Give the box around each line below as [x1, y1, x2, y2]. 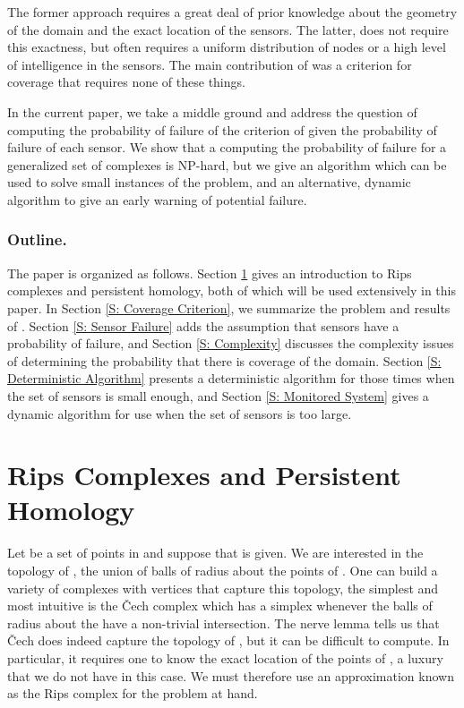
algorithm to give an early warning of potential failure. [7, 190, 307, 209]
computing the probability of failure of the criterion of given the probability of [7, 120, 437, 139]
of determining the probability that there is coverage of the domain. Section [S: [7, 351, 442, 370]
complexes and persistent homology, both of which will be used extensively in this [7, 281, 457, 300]
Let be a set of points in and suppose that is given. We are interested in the [7, 543, 424, 562]
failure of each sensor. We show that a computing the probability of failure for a [7, 138, 447, 157]
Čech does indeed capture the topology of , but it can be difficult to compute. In [7, 631, 450, 650]
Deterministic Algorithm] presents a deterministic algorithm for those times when [7, 369, 455, 388]
